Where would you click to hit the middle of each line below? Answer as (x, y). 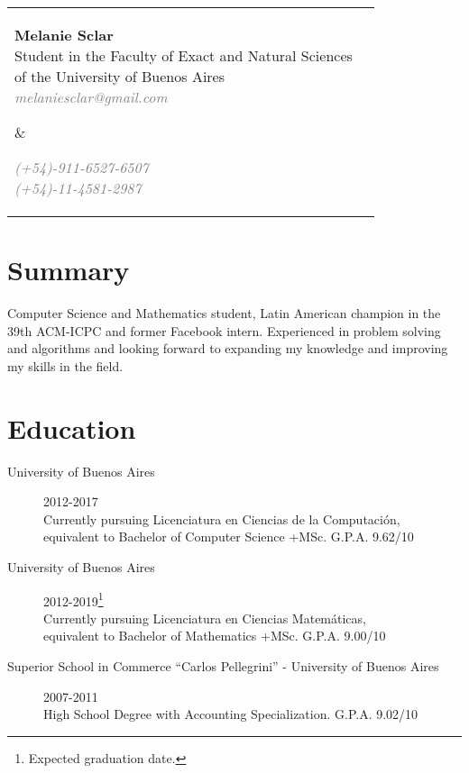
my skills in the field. (65, 365)
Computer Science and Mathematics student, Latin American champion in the (224, 313)
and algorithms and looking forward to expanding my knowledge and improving (228, 348)
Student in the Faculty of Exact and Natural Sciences (184, 55)
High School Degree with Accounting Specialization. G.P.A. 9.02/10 (231, 714)
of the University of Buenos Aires (120, 76)
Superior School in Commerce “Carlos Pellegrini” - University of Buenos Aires (223, 666)
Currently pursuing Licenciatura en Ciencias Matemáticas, (205, 618)
